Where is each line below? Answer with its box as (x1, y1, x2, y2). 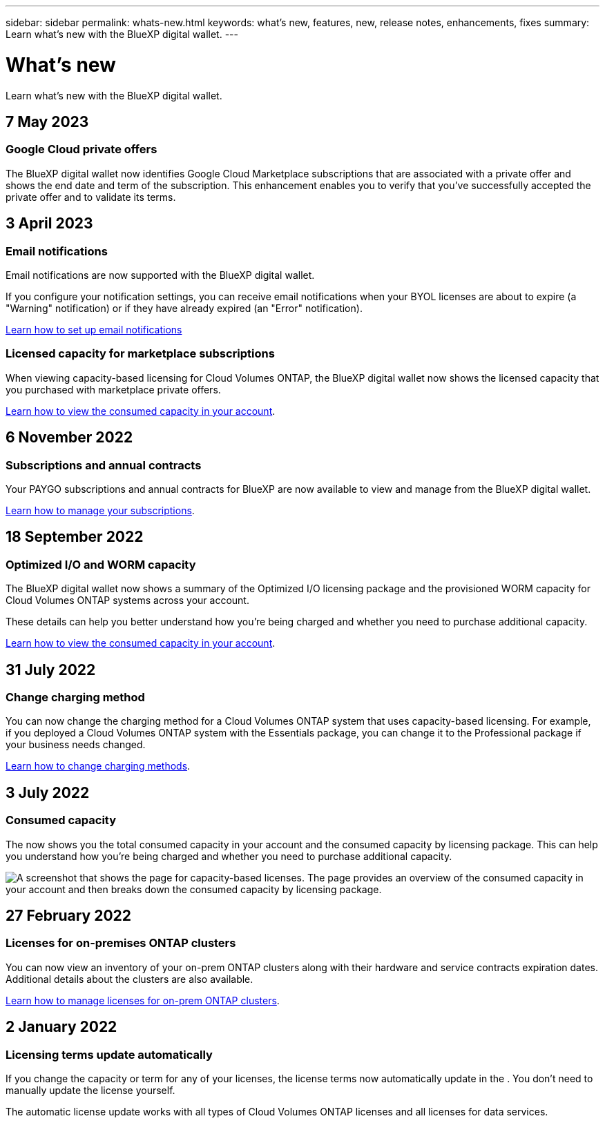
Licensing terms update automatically (6, 1047, 213, 1062)
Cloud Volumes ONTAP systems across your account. (6, 594, 249, 607)
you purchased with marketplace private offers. (6, 383, 221, 396)
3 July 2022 (6, 783, 90, 801)
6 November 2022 (6, 429, 133, 447)
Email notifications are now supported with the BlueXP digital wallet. (6, 268, 315, 281)
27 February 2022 (6, 906, 132, 924)
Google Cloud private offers (6, 142, 157, 157)
